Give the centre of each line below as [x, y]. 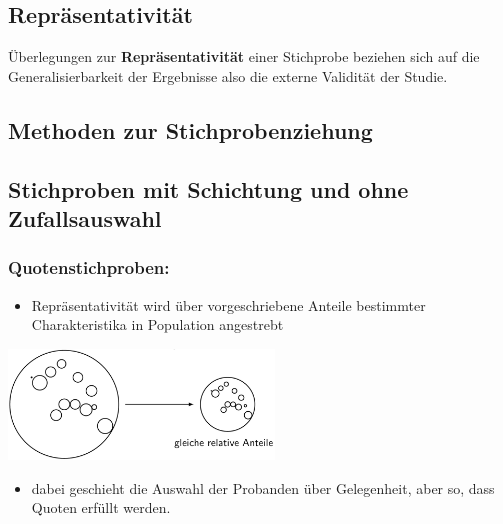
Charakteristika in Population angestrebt [157, 324]
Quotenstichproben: [89, 267]
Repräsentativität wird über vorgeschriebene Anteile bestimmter [228, 304]
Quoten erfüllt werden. [101, 507]
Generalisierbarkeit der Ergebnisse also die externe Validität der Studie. [228, 75]
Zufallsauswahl [85, 217]
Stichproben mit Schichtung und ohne [208, 188]
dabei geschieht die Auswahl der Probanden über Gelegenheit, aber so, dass [263, 487]
